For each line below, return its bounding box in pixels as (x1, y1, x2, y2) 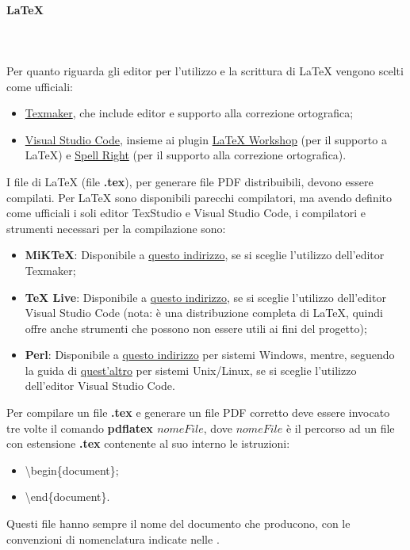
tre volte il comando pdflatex (6, 419, 153, 436)
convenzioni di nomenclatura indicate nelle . (6, 530, 220, 547)
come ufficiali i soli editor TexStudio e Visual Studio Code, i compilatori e (6, 204, 366, 221)
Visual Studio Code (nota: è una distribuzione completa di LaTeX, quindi (25, 304, 383, 321)
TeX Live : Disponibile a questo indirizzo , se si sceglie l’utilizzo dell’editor (25, 288, 386, 305)
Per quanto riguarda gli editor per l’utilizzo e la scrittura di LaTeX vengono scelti (6, 62, 404, 78)
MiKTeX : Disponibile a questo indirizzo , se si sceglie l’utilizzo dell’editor (25, 246, 385, 263)
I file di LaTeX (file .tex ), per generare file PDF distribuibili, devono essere (6, 173, 374, 189)
